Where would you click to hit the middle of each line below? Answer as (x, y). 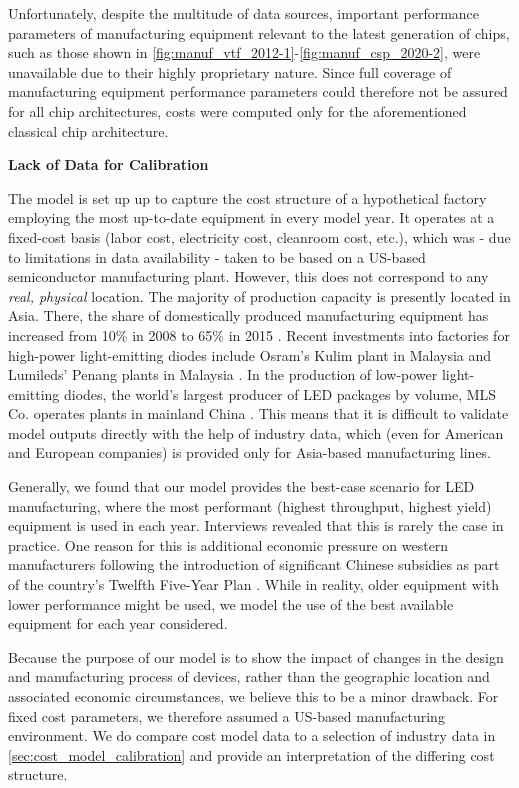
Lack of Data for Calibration (108, 164)
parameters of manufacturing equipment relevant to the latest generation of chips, (259, 32)
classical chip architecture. (88, 130)
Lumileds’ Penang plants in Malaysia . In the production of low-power (223, 374)
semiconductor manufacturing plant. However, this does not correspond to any (248, 276)
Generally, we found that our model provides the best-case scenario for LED (241, 486)
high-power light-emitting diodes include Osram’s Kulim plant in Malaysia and (250, 354)
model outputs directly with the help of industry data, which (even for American (256, 432)
